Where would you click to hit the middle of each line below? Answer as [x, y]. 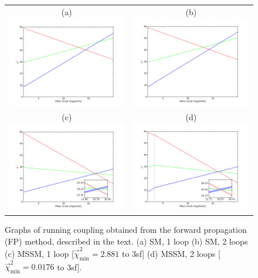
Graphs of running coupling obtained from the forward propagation [126, 229]
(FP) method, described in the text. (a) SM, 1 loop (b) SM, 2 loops [126, 241]
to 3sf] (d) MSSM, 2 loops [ [171, 253]
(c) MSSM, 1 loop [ [39, 253]
